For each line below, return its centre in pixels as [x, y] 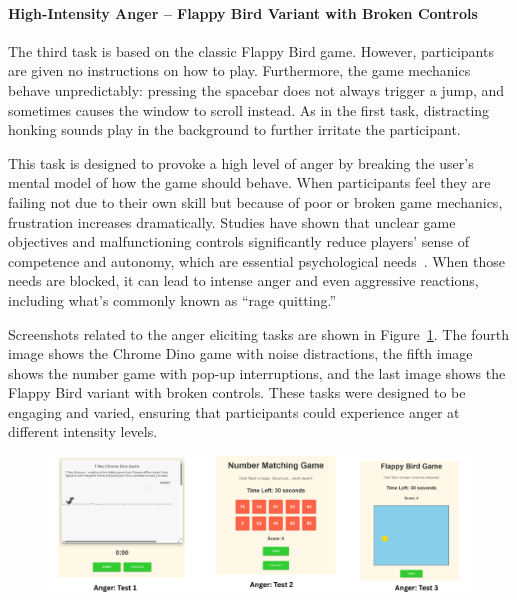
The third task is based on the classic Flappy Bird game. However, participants [251, 50]
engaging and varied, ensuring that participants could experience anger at [234, 411]
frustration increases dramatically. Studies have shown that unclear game [232, 221]
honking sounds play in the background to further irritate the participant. [234, 129]
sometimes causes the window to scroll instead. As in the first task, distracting [249, 109]
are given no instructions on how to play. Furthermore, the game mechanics [239, 70]
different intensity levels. [83, 431]
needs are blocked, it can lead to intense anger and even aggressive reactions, [243, 280]
